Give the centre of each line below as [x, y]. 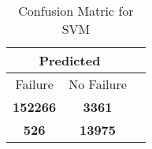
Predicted [70, 60]
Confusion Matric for [76, 11]
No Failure [98, 84]
